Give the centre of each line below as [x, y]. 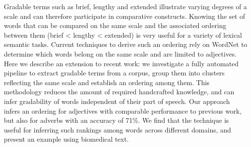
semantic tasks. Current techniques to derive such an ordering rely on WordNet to [126, 44]
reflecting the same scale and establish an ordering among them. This [107, 82]
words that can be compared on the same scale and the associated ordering [115, 25]
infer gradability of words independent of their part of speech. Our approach [117, 101]
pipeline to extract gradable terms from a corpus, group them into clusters [114, 73]
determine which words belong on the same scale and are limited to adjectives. [120, 53]
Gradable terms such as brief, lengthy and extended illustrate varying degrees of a [125, 6]
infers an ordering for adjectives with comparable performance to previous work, [123, 110]
